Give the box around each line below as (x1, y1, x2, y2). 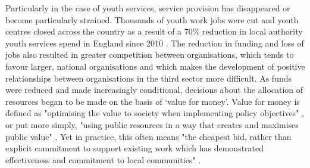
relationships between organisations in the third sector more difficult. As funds (5, 71, 292, 84)
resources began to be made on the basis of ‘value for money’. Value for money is (5, 95, 300, 107)
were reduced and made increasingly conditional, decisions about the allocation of (5, 83, 303, 96)
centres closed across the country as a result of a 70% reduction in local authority (5, 25, 303, 38)
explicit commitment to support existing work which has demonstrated (5, 142, 264, 154)
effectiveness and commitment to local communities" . (5, 153, 201, 166)
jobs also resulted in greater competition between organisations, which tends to (5, 48, 294, 61)
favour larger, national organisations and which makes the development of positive (5, 60, 305, 72)
